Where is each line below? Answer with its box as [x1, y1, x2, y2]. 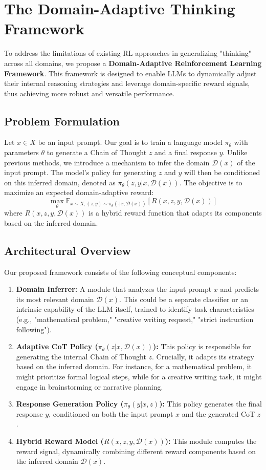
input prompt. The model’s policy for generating [4, 167, 157, 178]
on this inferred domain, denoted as [4, 177, 116, 187]
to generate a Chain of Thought [47, 147, 147, 158]
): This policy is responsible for [153, 341, 251, 352]
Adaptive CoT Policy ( [16, 341, 98, 352]
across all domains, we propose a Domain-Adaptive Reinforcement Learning [4, 57, 262, 68]
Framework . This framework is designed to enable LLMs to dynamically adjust [4, 68, 257, 78]
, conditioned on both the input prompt [49, 408, 173, 419]
